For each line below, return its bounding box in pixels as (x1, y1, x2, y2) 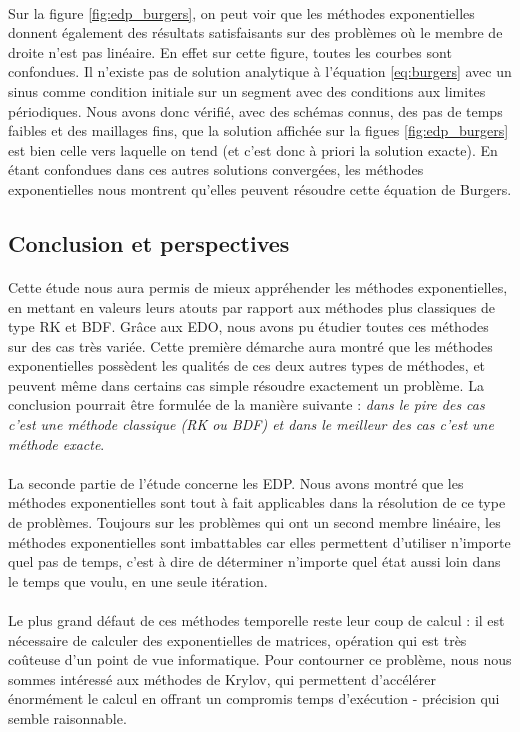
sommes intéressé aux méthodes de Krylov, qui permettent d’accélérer (8, 668, 436, 689)
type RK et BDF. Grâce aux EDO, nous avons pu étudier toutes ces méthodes (8, 316, 489, 337)
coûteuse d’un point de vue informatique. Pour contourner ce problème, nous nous (8, 649, 512, 670)
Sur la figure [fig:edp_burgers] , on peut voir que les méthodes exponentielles (8, 2, 475, 23)
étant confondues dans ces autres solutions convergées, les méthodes (8, 159, 424, 180)
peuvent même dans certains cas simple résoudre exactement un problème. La (8, 374, 484, 395)
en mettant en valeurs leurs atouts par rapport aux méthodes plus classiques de (8, 296, 495, 317)
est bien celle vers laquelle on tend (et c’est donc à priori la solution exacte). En (8, 139, 498, 160)
